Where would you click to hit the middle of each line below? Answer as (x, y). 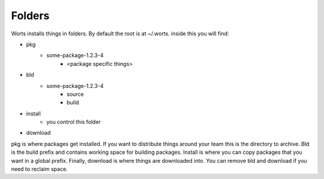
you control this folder (74, 122)
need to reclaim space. (40, 169)
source (75, 94)
